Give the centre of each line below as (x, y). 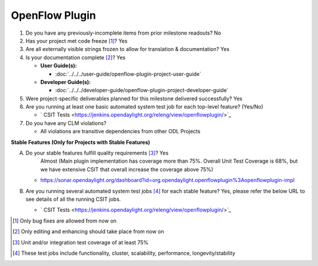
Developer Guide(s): (66, 82)
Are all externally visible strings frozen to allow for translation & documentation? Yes (127, 49)
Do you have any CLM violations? (66, 123)
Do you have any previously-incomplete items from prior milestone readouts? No (123, 33)
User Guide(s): (59, 66)
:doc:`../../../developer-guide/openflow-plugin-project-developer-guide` (142, 90)
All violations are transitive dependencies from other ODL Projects (120, 132)
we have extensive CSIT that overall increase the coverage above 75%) (127, 169)
